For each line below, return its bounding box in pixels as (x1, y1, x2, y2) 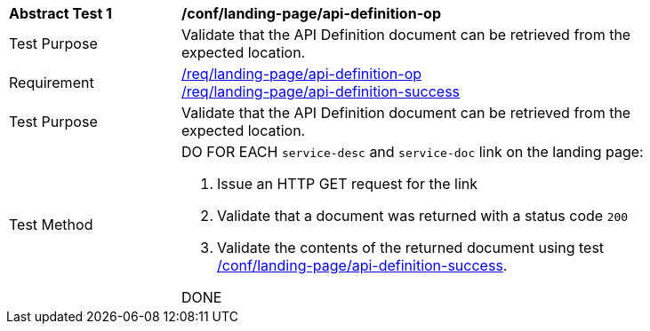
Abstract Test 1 (9, 4, 112, 22)
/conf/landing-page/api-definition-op (181, 4, 442, 22)
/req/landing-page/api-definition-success (181, 83, 461, 100)
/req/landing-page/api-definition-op (181, 65, 422, 83)
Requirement (9, 74, 94, 91)
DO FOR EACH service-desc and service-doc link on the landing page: (181, 143, 644, 161)
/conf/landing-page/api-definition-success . (217, 256, 508, 274)
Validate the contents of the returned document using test (217, 239, 605, 256)
